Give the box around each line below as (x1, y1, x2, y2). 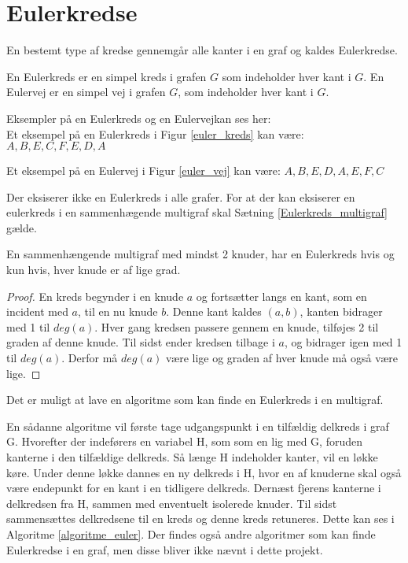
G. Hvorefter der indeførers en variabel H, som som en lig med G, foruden (6, 433, 362, 450)
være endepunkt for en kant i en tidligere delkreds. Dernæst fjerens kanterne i (6, 480, 381, 496)
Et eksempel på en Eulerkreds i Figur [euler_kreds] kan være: (6, 125, 304, 142)
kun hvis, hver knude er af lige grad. (6, 261, 181, 278)
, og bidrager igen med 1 (284, 334, 402, 350)
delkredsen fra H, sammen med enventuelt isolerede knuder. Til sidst (6, 494, 337, 511)
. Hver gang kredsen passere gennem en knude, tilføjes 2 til (94, 318, 379, 335)
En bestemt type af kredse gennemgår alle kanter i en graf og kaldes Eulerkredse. (6, 42, 398, 58)
